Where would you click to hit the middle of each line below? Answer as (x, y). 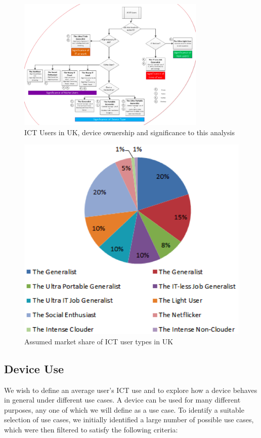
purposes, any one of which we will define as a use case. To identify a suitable (124, 409)
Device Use (34, 368)
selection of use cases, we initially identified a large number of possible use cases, (129, 420)
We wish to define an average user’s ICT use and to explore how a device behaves (131, 390)
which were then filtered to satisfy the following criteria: (91, 430)
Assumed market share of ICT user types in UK (99, 341)
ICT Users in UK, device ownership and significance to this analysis (129, 132)
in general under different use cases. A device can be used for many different (122, 400)
